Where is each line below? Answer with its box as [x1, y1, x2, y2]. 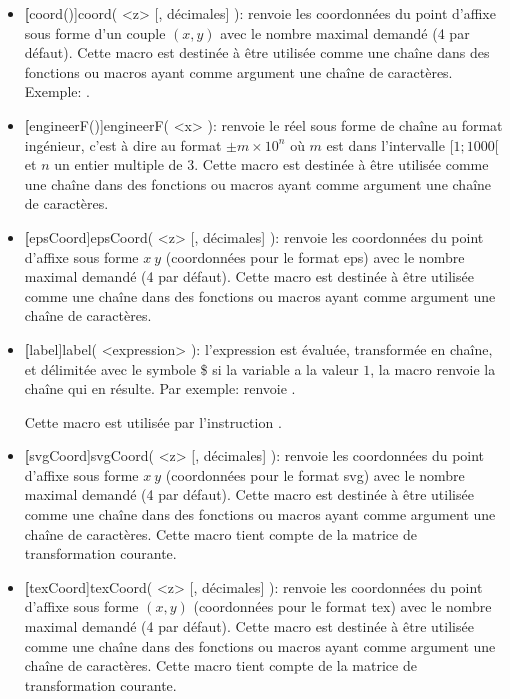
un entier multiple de [54, 154, 183, 175]
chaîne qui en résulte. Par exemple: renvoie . [24, 378, 296, 399]
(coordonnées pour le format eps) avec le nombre [165, 246, 465, 267]
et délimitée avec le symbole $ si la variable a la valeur [24, 358, 359, 379]
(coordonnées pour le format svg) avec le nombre [165, 464, 465, 485]
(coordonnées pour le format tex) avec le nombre [193, 596, 492, 617]
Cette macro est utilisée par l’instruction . [24, 411, 282, 432]
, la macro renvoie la [370, 358, 496, 379]
